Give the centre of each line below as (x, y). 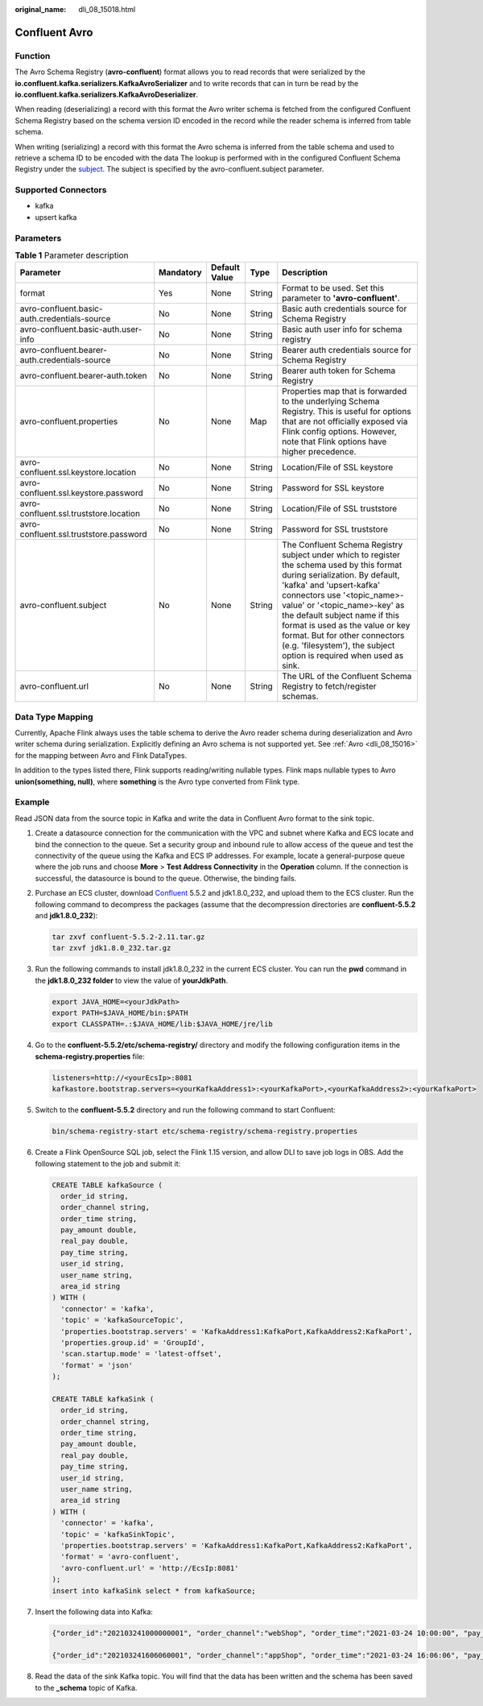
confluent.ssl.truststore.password (84, 534)
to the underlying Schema (331, 401)
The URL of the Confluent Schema (347, 677)
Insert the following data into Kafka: (94, 1612)
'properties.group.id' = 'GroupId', (133, 1342)
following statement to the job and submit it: (108, 1163)
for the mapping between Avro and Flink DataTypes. (101, 755)
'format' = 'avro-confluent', (120, 1557)
